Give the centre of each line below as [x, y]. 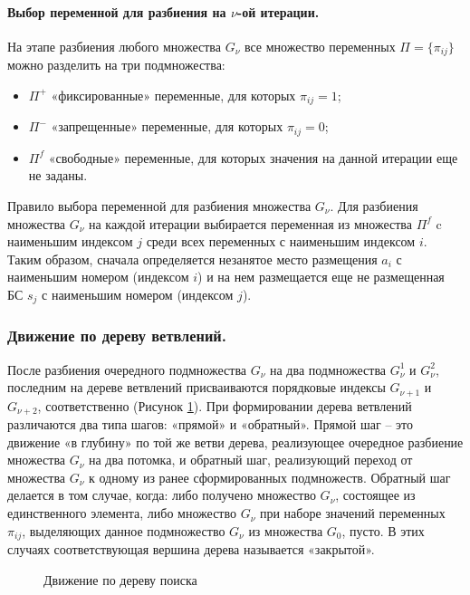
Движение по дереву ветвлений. [117, 336]
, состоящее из [375, 495]
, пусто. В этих [383, 530]
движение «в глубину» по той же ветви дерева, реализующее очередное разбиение [235, 441]
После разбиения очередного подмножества [127, 369]
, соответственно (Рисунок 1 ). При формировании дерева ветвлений [225, 405]
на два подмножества [328, 369]
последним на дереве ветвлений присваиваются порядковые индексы [197, 387]
